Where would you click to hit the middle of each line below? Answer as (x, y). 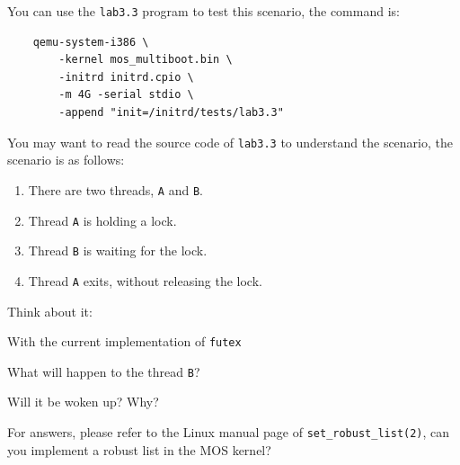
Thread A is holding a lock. (102, 220)
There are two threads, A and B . (116, 189)
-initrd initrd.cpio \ (126, 77)
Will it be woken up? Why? (83, 402)
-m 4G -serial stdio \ (126, 95)
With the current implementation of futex (124, 341)
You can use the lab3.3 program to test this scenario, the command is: (203, 11)
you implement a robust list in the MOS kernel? (139, 449)
